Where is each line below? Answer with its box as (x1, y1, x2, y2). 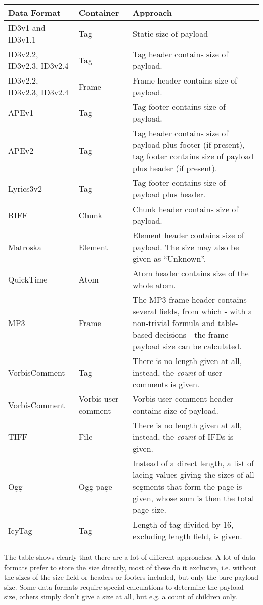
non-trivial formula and (133, 317, 215, 329)
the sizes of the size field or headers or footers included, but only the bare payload (4, 572, 259, 582)
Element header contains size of (133, 229, 244, 241)
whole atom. (133, 279, 176, 291)
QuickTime (8, 273, 48, 285)
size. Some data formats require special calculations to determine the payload (4, 581, 244, 592)
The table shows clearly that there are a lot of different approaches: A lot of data (4, 552, 256, 562)
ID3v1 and (8, 22, 46, 33)
